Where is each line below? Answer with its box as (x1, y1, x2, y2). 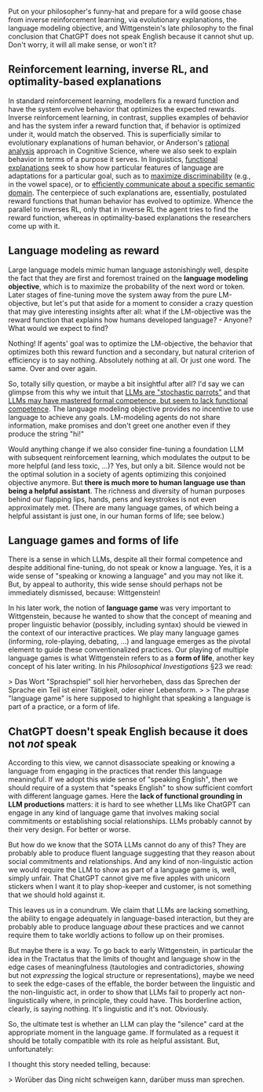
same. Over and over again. (8, 363, 98, 373)
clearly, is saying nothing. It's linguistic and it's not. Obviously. (8, 1004, 210, 1013)
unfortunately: (8, 1045, 54, 1054)
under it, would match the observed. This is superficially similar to (8, 129, 221, 138)
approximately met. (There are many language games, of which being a (8, 502, 239, 512)
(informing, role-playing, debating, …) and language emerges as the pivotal (8, 637, 251, 646)
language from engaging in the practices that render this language (8, 767, 223, 776)
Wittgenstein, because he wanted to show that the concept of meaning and (8, 612, 252, 621)
